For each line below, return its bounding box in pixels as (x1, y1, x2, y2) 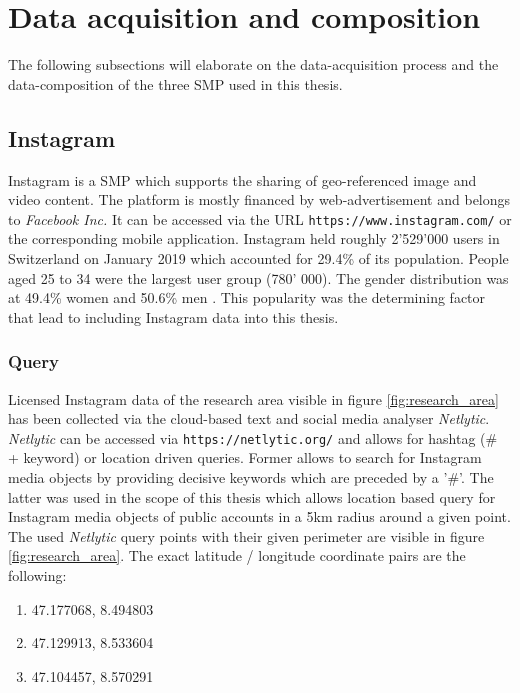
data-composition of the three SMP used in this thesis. (8, 73, 343, 94)
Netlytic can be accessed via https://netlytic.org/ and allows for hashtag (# (8, 427, 498, 448)
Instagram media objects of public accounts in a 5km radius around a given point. (8, 506, 511, 527)
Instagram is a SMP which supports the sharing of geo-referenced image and (8, 169, 477, 190)
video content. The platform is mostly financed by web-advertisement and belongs (8, 189, 511, 210)
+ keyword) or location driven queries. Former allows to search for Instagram (8, 447, 482, 468)
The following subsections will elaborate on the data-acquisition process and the (8, 54, 499, 75)
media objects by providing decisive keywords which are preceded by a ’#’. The (8, 466, 494, 487)
